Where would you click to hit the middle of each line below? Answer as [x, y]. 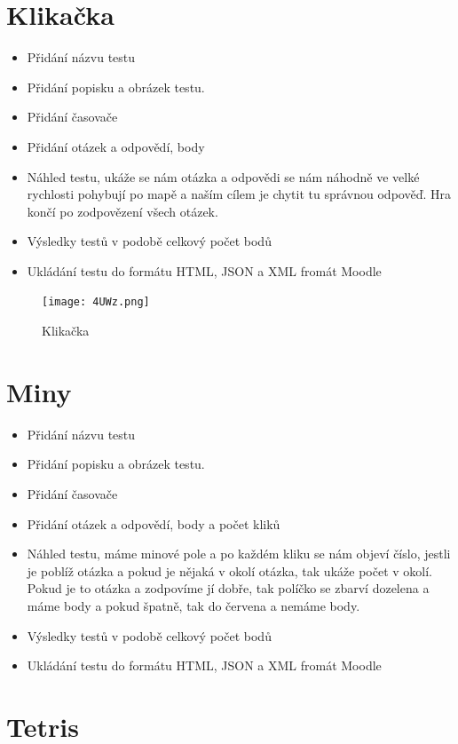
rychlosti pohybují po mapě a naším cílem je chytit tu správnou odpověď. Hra [239, 194]
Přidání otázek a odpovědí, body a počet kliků [154, 523]
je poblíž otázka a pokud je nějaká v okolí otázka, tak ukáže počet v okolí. [229, 570]
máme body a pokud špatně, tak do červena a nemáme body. [193, 605]
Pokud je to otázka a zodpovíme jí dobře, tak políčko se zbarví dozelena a [228, 588]
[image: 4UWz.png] [96, 302]
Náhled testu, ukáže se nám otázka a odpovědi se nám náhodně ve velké [223, 176]
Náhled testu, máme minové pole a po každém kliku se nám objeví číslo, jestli [239, 554]
